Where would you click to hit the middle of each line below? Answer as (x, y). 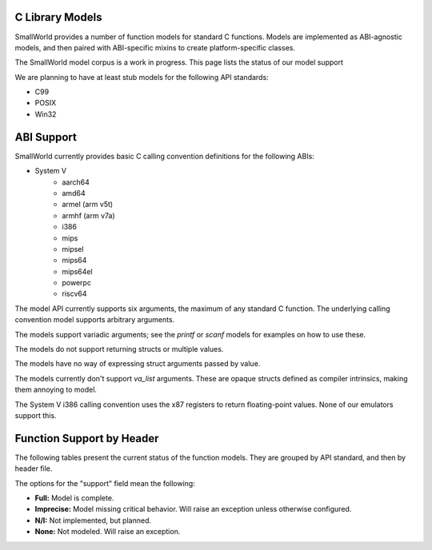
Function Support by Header (87, 438)
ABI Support (46, 137)
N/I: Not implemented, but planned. (93, 520)
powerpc (77, 283)
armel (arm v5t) (88, 205)
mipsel (73, 249)
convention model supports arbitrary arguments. (95, 320)
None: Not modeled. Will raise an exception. (108, 532)
